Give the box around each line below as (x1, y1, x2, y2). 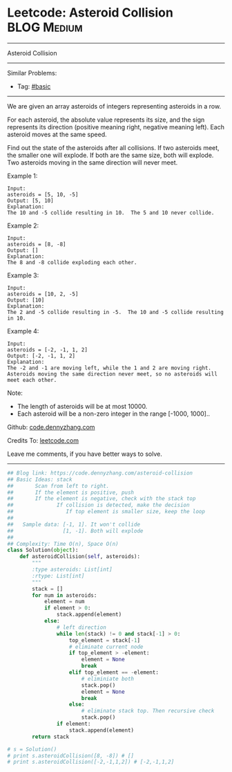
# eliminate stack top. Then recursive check (81, 708, 215, 715)
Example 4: (7, 327, 39, 335)
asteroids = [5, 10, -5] (7, 191, 79, 198)
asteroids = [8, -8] (7, 241, 67, 248)
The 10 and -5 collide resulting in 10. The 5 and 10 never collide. (7, 209, 215, 216)
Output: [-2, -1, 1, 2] (7, 352, 76, 359)
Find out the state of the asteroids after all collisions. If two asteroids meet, (7, 143, 220, 151)
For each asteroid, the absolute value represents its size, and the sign (7, 116, 205, 124)
